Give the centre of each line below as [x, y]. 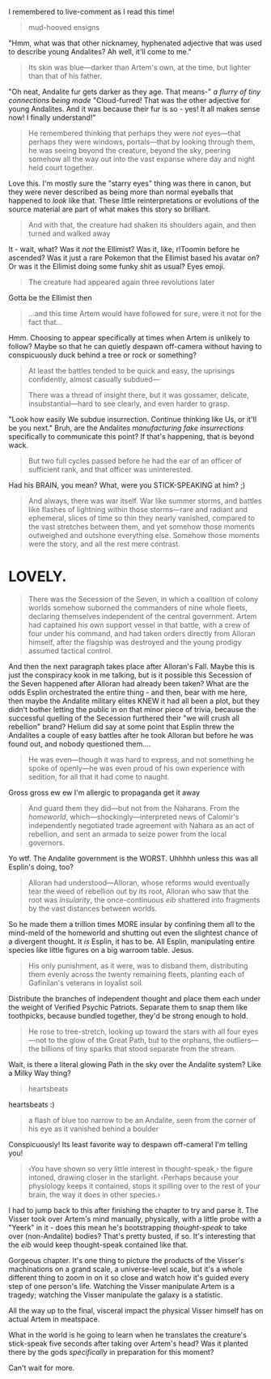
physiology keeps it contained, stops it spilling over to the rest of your [144, 1185]
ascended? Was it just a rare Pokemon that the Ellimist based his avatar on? [134, 258]
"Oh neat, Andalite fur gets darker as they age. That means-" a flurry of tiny [135, 92]
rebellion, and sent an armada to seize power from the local [127, 834]
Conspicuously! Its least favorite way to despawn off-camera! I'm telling [128, 1144]
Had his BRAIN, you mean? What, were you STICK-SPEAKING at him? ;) [127, 485]
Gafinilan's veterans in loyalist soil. [86, 983]
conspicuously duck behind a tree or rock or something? [102, 355]
